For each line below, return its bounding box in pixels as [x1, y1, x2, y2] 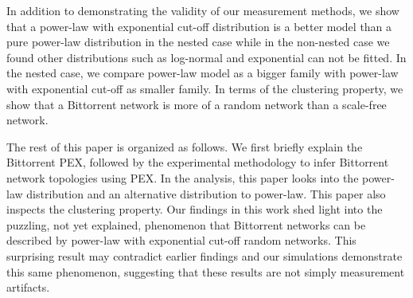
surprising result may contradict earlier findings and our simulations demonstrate [6, 247, 403, 264]
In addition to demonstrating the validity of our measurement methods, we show [6, 2, 399, 18]
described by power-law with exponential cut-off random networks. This [6, 232, 357, 249]
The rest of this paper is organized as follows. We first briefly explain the [6, 138, 363, 155]
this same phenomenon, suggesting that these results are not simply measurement [6, 263, 405, 280]
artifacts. [6, 279, 50, 296]
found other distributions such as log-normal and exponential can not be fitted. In [6, 49, 407, 65]
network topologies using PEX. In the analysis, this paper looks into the [6, 169, 359, 186]
